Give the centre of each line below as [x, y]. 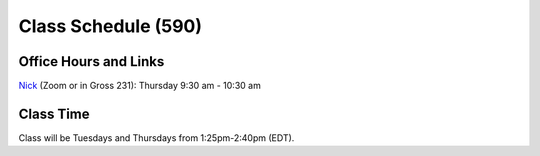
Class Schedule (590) [110, 26]
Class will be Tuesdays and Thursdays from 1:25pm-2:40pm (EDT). [156, 137]
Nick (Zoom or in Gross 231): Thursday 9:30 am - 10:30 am [140, 86]
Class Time [54, 113]
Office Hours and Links [91, 61]
